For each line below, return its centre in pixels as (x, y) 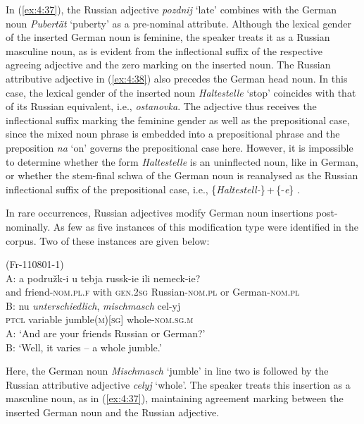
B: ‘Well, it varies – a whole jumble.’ (84, 347)
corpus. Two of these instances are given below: (108, 240)
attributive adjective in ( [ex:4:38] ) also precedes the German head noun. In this (177, 78)
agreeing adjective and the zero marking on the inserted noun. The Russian (168, 65)
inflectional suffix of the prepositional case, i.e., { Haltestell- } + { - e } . (153, 189)
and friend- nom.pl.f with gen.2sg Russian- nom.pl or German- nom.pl (153, 292)
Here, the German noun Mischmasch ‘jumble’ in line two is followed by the (167, 371)
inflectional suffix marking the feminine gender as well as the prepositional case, (178, 120)
